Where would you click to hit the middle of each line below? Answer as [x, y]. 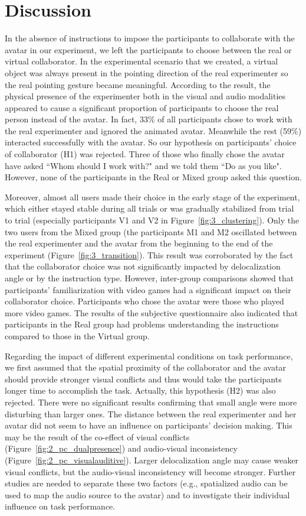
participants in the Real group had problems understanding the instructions [142, 324]
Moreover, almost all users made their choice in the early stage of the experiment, [152, 197]
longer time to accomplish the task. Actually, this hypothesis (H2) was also [140, 390]
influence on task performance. [60, 506]
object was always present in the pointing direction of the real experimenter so [147, 72]
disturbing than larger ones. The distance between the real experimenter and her [151, 413]
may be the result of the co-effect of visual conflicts [97, 437]
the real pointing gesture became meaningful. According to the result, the [138, 84]
